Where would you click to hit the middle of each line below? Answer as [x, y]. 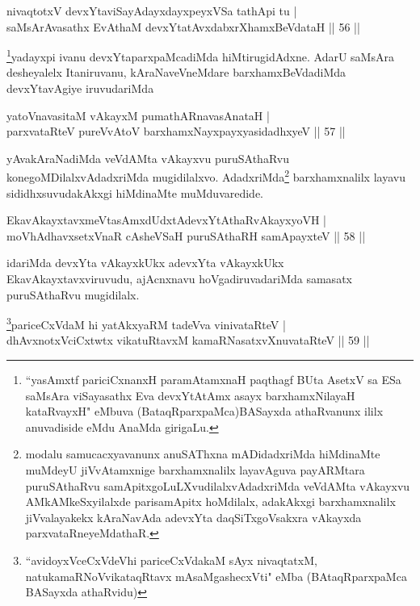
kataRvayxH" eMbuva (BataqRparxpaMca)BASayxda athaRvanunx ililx [204, 411]
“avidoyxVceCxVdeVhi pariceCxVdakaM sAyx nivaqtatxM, [171, 560]
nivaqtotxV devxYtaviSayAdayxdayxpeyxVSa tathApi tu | [152, 10]
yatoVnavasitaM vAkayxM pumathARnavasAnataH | [138, 115]
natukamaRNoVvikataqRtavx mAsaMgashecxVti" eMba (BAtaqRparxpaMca [216, 576]
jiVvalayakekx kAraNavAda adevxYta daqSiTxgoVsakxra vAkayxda [193, 517]
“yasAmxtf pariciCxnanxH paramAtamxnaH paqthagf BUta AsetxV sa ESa [213, 380]
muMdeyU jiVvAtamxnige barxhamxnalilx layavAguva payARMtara [195, 470]
